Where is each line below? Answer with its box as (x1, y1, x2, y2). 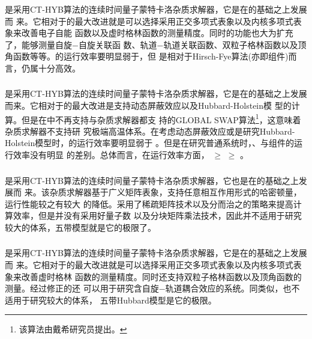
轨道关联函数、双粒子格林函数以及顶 (163, 38, 307, 50)
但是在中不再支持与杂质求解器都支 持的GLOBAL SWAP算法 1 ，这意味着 (21, 111, 301, 126)
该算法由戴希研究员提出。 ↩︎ (19, 323, 127, 335)
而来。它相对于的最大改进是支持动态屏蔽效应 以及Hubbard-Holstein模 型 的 (5, 99, 292, 111)
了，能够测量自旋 (5, 38, 72, 50)
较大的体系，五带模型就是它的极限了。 (5, 221, 156, 233)
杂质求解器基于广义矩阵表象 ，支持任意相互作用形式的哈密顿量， (49, 186, 302, 198)
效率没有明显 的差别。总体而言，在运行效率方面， (13, 148, 209, 161)
